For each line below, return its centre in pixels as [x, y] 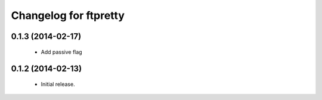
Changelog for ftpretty [68, 15]
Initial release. [58, 84]
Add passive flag [62, 52]
